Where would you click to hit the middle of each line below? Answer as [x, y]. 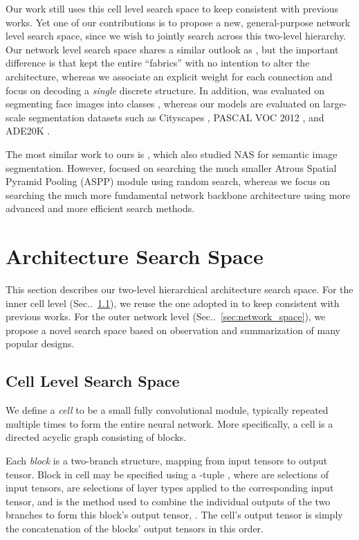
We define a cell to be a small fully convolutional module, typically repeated [167, 410]
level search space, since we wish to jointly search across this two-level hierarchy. [176, 36]
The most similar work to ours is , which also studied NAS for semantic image [172, 154]
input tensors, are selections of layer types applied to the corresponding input [170, 488]
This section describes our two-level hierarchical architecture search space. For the [179, 289]
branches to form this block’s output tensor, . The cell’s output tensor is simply [174, 515]
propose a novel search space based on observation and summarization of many [173, 330]
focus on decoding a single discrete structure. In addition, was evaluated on [165, 90]
